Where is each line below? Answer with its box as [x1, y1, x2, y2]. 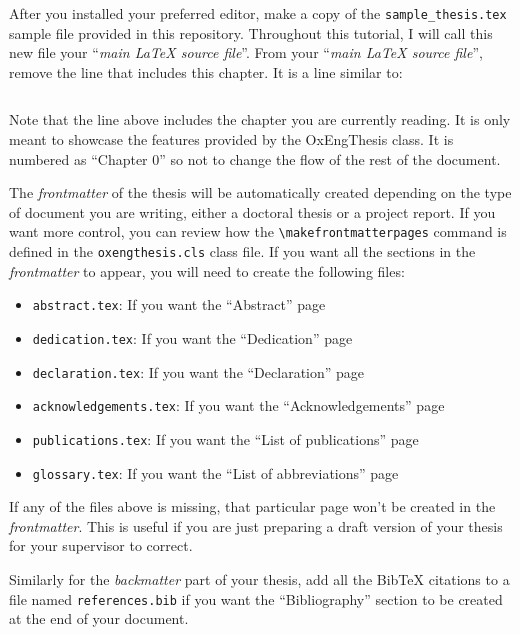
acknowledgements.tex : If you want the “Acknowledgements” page [32, 395, 445, 416]
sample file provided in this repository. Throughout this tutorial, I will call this [9, 22, 493, 43]
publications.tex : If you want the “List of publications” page [32, 428, 419, 449]
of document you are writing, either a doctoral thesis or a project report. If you [9, 201, 496, 222]
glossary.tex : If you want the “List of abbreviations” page [32, 462, 399, 483]
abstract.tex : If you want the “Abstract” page [32, 294, 326, 315]
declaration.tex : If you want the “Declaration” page [32, 361, 365, 382]
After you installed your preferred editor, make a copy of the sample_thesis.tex [9, 3, 507, 23]
